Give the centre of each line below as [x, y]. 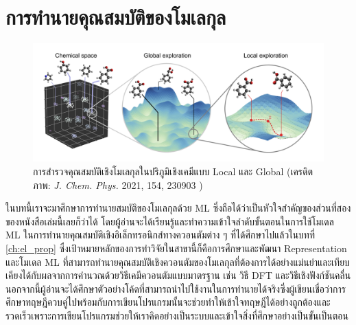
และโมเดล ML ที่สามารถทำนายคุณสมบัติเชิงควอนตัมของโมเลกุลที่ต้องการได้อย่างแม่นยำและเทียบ [178, 261]
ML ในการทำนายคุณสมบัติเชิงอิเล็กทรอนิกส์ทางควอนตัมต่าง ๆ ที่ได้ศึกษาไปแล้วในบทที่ [161, 235]
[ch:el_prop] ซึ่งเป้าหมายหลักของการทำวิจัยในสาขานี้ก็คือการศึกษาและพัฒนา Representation [176, 248]
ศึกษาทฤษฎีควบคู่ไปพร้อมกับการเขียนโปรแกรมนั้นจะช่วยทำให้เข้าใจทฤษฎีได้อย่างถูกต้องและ [168, 302]
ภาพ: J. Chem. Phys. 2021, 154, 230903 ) [118, 184]
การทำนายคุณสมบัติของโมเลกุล [116, 17]
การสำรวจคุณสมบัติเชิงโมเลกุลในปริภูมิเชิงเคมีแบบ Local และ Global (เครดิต [173, 171]
